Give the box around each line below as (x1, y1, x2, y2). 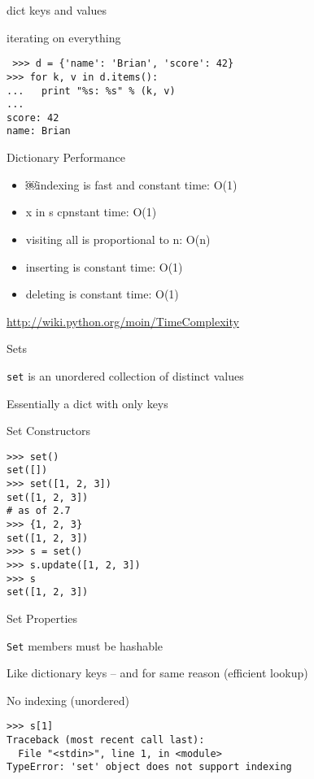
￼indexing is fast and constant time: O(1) (25, 176, 238, 193)
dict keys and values (7, 2, 107, 18)
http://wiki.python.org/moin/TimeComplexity (7, 312, 239, 329)
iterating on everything (7, 28, 121, 46)
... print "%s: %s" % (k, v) (7, 85, 176, 97)
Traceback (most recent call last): (7, 734, 205, 746)
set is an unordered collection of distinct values (7, 367, 244, 384)
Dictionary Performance (7, 149, 125, 166)
